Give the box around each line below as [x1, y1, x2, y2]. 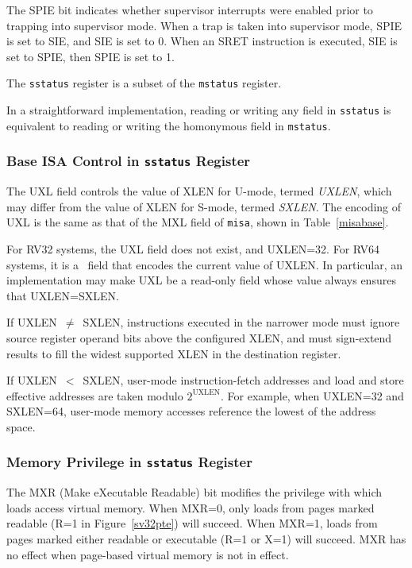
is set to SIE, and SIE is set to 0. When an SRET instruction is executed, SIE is [6, 33, 398, 49]
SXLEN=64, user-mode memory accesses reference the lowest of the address [6, 403, 376, 419]
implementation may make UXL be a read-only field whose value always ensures [6, 272, 396, 288]
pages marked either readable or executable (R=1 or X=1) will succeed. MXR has [6, 531, 406, 547]
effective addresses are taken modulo [6, 387, 183, 404]
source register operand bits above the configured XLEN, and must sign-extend [6, 329, 392, 346]
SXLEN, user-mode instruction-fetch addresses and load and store [83, 372, 404, 388]
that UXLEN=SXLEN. [6, 287, 119, 303]
